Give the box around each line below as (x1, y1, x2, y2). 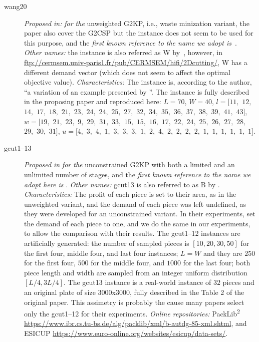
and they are (203, 247, 242, 258)
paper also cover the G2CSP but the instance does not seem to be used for (24, 28, 253, 38)
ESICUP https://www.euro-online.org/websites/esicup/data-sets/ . (24, 328, 228, 338)
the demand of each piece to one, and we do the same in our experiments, (24, 218, 250, 228)
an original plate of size (24, 287, 96, 297)
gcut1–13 (4, 142, 32, 153)
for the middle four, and (91, 257, 165, 268)
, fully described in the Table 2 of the (129, 287, 244, 297)
